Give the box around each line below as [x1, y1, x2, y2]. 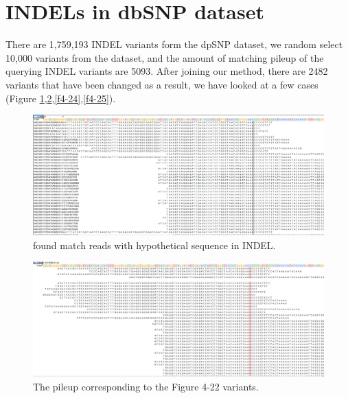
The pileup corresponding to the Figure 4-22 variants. [33, 379, 259, 393]
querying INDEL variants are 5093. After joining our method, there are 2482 [5, 64, 328, 78]
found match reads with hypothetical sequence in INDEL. [33, 237, 276, 252]
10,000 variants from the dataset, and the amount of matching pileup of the [5, 50, 324, 65]
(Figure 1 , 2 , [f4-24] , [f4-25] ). [5, 91, 116, 105]
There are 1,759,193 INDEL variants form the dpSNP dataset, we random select [5, 37, 343, 51]
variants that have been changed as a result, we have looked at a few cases [5, 77, 318, 91]
